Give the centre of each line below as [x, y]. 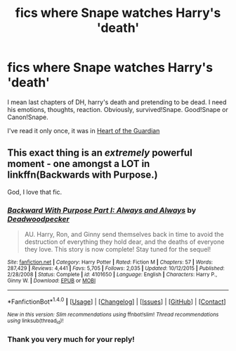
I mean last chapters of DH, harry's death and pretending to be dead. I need [117, 102]
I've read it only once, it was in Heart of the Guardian [84, 130]
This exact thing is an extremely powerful [100, 153]
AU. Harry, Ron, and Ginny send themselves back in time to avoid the [124, 235]
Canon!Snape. [28, 117]
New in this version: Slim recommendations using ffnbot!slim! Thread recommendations [113, 314]
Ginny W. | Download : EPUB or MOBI [52, 281]
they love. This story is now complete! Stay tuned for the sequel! [118, 250]
